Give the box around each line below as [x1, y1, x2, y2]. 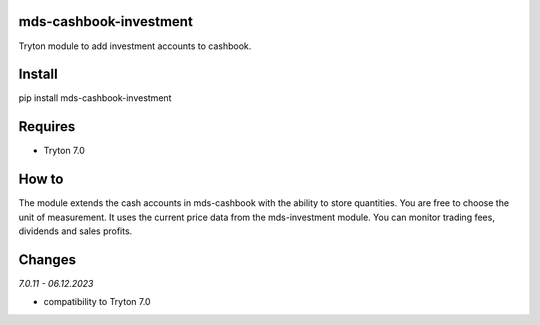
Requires [18, 118, 76, 135]
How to [18, 171, 64, 188]
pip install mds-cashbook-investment [18, 92, 172, 104]
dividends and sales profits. [18, 225, 133, 237]
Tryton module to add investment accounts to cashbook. [18, 40, 252, 52]
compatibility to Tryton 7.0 [43, 296, 151, 308]
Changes [18, 251, 77, 268]
